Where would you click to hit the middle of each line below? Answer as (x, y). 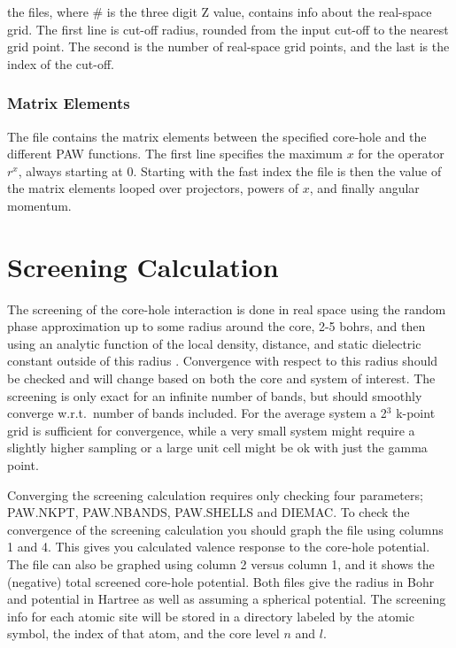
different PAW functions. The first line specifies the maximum (175, 154)
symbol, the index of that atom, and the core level (143, 633)
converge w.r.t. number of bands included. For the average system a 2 (197, 413)
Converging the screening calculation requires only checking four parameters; (215, 494)
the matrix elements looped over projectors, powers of (153, 188)
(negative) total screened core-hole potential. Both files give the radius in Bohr (221, 581)
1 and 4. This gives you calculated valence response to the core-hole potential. (219, 547)
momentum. (39, 205)
